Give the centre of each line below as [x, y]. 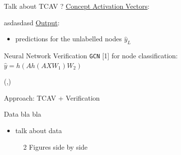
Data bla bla [23, 114]
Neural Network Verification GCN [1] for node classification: [91, 55]
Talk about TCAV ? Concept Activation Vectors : [77, 6]
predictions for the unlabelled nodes [69, 39]
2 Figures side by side [56, 146]
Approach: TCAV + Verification [52, 97]
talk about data [39, 130]
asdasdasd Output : [32, 22]
